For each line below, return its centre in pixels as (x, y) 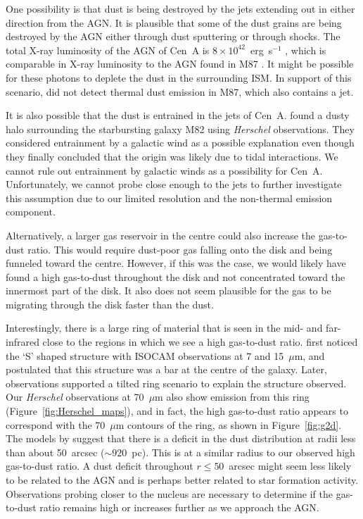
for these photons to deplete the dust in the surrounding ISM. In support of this (179, 77)
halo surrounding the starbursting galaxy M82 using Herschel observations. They (180, 129)
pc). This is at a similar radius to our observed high (243, 452)
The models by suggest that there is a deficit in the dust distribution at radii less (181, 438)
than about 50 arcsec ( (55, 452)
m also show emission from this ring (232, 397)
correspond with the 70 (56, 424)
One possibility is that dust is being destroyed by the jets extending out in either (180, 8)
